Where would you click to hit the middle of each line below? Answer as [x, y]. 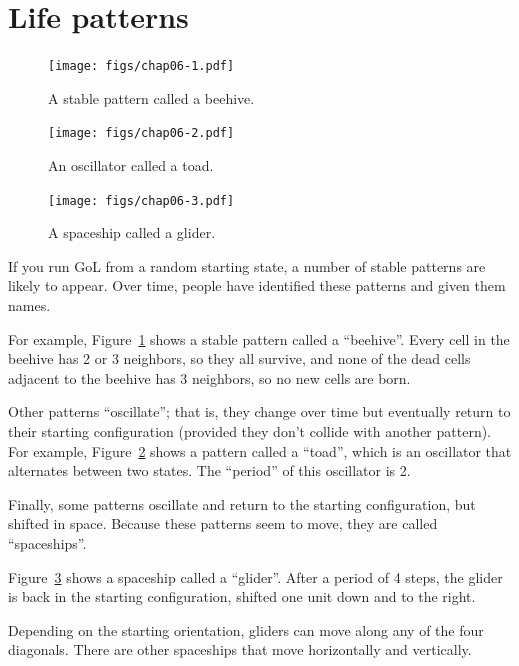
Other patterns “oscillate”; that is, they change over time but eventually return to [259, 411]
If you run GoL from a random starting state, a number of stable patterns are [247, 265]
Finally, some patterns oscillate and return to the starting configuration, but [242, 503]
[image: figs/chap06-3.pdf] [141, 200]
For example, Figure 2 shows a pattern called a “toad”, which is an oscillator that [260, 450]
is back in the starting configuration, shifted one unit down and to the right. [242, 596]
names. [29, 305]
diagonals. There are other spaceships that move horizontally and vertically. [240, 649]
